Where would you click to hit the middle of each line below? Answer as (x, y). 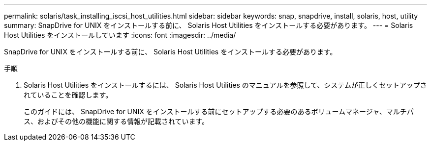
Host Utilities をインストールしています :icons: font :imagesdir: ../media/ (120, 35)
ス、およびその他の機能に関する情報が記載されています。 (116, 121)
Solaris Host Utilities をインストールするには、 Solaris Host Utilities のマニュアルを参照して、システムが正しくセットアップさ (225, 85)
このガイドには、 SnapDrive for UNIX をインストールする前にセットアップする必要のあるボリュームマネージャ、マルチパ (219, 111)
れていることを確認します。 (68, 95)
